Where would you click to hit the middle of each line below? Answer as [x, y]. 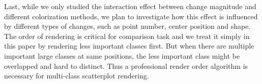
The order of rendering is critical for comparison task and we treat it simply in [127, 36]
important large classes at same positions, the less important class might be [122, 55]
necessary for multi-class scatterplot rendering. [77, 76]
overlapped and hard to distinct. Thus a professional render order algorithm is [126, 66]
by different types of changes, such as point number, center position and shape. [127, 26]
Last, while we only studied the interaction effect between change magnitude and [130, 6]
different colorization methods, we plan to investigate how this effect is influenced [131, 16]
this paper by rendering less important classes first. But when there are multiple [129, 46]
